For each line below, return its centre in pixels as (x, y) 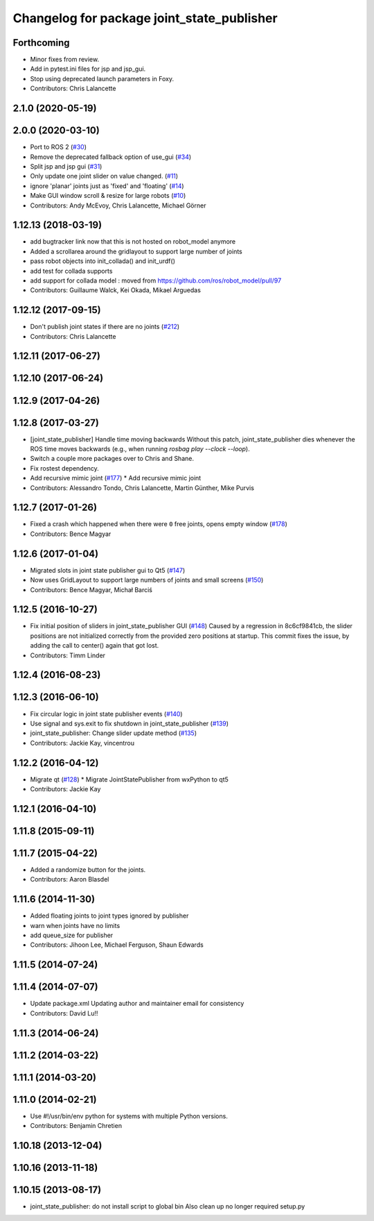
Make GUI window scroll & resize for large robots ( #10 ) (108, 196)
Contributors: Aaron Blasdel (70, 879)
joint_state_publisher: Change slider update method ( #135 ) (114, 733)
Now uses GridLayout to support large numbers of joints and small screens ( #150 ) (147, 580)
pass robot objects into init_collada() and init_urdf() (103, 261)
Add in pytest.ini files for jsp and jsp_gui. (88, 69)
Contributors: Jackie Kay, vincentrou (82, 743)
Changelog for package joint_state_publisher (145, 18)
